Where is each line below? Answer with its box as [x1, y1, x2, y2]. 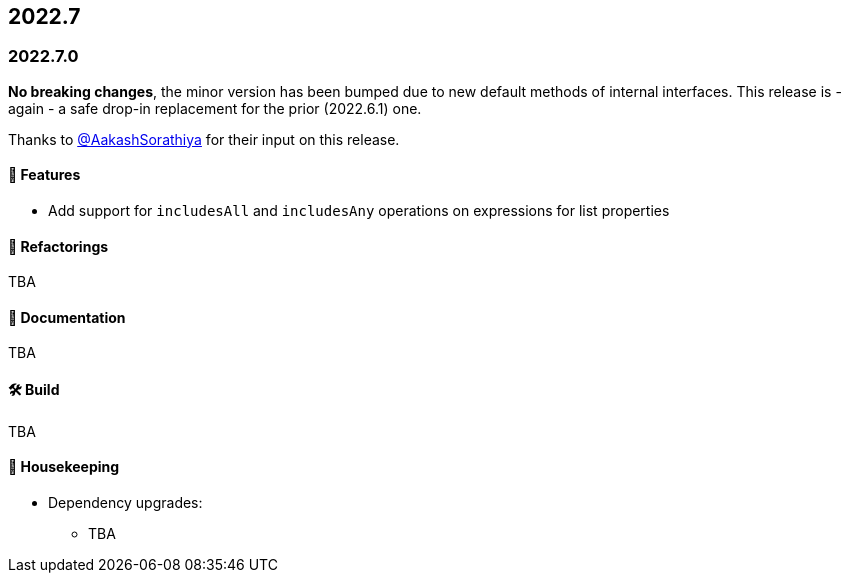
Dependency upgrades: [48, 493, 203, 511]
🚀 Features [8, 166, 81, 184]
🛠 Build [8, 381, 60, 399]
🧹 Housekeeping [8, 458, 120, 476]
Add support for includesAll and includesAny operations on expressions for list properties [48, 202, 670, 220]
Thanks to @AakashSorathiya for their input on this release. [8, 130, 400, 148]
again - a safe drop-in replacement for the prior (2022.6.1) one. [8, 99, 422, 117]
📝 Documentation [8, 308, 126, 326]
